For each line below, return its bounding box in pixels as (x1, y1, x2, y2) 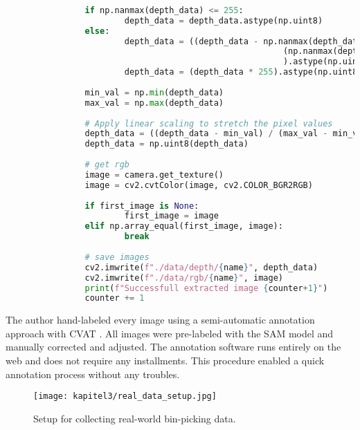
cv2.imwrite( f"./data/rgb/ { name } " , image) (84, 272, 283, 283)
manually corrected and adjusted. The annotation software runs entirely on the (6, 339, 341, 354)
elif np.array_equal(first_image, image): (84, 221, 283, 232)
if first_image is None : (84, 200, 199, 211)
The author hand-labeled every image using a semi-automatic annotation (6, 312, 315, 327)
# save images (84, 252, 150, 262)
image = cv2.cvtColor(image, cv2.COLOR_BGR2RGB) (84, 180, 313, 190)
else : (84, 26, 110, 36)
